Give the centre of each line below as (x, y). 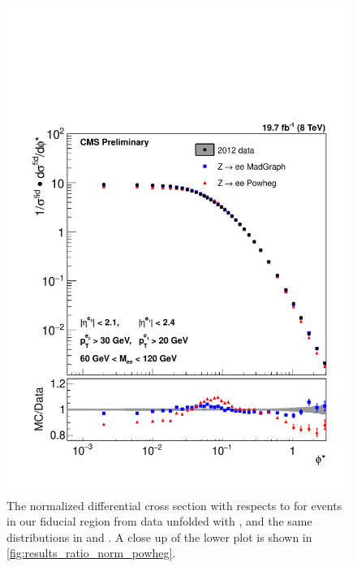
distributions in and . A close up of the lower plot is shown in (159, 537)
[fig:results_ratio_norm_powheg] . (91, 553)
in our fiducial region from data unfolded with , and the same (159, 521)
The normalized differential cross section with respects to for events (174, 505)
